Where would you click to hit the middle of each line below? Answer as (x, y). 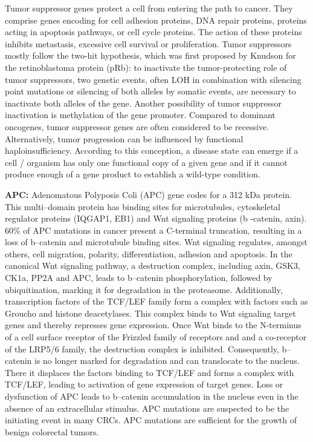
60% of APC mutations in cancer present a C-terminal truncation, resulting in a (153, 230)
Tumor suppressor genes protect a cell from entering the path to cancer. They (149, 8)
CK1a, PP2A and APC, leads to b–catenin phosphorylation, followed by (139, 278)
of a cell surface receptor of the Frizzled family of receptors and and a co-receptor (156, 337)
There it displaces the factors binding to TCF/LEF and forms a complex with (150, 372)
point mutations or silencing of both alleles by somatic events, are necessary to (150, 91)
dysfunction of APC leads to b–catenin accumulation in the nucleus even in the (152, 396)
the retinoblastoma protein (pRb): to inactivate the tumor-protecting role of (146, 67)
